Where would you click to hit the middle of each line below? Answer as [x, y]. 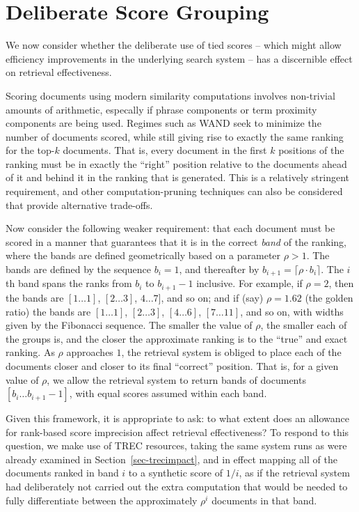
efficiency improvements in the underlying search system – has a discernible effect [179, 58]
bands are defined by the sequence [79, 269]
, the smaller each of [304, 325]
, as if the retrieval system [294, 473]
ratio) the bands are [48, 311]
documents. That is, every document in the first [165, 150]
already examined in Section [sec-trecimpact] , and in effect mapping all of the [171, 459]
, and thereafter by [219, 269]
